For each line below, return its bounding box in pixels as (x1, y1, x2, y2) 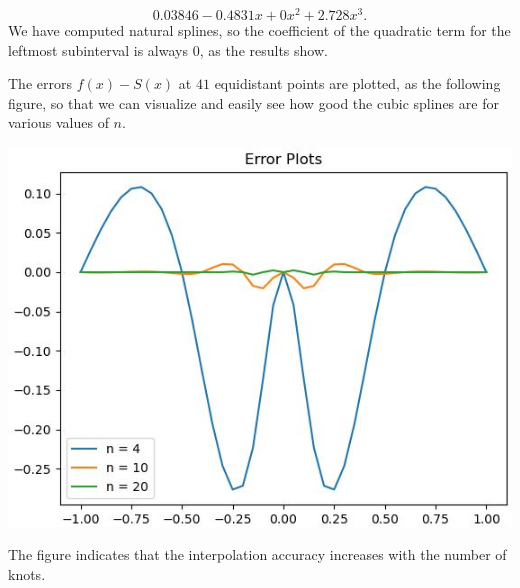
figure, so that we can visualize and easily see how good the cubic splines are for (8, 92, 499, 113)
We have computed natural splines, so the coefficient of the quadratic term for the (8, 20, 511, 41)
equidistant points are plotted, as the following (214, 73, 501, 94)
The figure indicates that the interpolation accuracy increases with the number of (8, 544, 507, 565)
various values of (8, 112, 109, 133)
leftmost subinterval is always (8, 39, 188, 60)
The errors (8, 73, 72, 94)
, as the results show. (199, 39, 328, 60)
